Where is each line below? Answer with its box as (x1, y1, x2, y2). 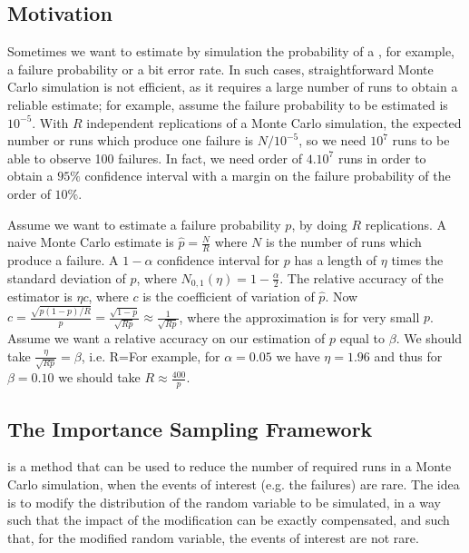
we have (276, 346, 320, 365)
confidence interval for (157, 250, 280, 269)
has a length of (294, 250, 377, 269)
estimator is (7, 287, 73, 306)
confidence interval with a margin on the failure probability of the (84, 166, 451, 185)
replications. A (365, 214, 446, 233)
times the (391, 250, 444, 269)
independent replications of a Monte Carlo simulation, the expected (86, 113, 462, 132)
